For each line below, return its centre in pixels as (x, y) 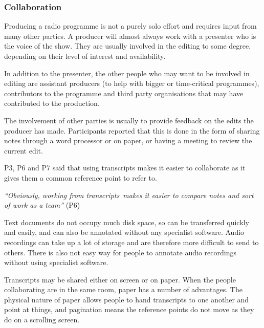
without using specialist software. (56, 262)
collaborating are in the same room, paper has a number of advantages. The (123, 289)
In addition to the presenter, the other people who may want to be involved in (127, 73)
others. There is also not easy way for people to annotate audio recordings (120, 252)
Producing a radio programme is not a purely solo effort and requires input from (130, 26)
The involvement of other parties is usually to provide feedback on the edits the (129, 120)
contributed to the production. (52, 103)
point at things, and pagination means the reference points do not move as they (129, 309)
